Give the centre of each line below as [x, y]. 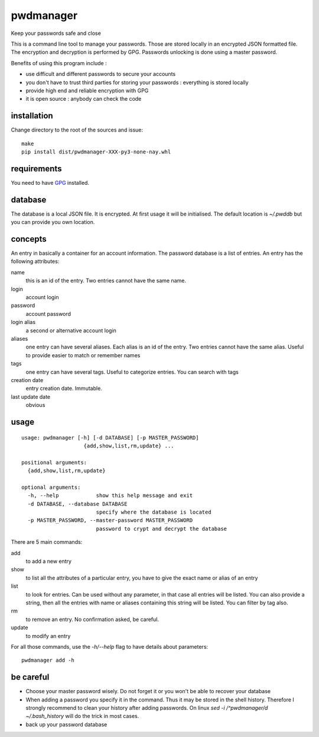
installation [32, 116]
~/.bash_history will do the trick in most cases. [82, 716]
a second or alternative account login [71, 330]
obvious [35, 405]
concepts [29, 239]
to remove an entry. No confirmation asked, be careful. [92, 619]
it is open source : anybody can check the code [84, 99]
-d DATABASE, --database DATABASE [77, 504]
